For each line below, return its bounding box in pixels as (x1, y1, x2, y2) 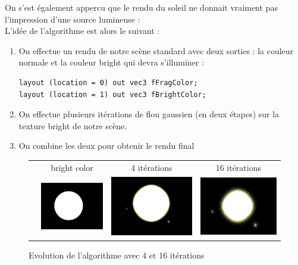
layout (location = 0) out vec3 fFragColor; (18, 78, 198, 87)
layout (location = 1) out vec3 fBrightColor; (18, 90, 206, 99)
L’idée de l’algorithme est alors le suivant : (5, 24, 160, 37)
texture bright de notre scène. (18, 119, 127, 132)
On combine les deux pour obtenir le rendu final (18, 139, 195, 152)
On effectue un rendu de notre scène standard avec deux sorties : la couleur (18, 44, 294, 57)
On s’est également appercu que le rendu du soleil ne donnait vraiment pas (5, 1, 278, 13)
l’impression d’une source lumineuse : (5, 13, 140, 25)
